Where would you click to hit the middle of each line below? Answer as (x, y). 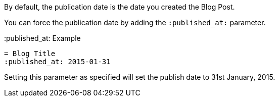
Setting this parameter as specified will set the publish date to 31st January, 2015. (140, 77)
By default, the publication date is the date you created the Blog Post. (120, 7)
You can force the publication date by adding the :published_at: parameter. (135, 22)
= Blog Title (30, 54)
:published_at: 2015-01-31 (57, 62)
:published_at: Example (42, 38)
